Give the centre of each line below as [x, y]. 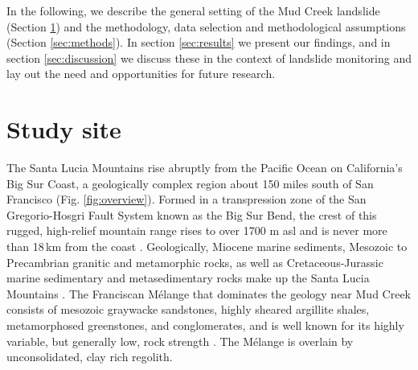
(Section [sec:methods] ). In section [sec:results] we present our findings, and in [199, 42]
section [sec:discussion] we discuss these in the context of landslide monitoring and [209, 58]
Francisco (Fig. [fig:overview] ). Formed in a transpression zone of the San [186, 199]
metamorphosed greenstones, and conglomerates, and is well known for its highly [205, 325]
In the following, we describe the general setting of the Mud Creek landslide [193, 10]
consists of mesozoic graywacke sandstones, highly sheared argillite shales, [188, 309]
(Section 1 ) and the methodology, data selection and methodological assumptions [206, 26]
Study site [64, 129]
